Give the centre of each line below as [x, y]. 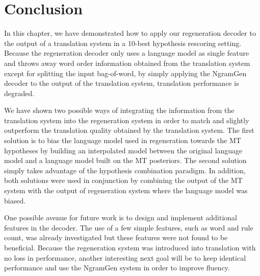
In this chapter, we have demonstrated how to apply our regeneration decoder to [130, 33]
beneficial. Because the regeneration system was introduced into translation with [130, 247]
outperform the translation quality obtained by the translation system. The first [129, 130]
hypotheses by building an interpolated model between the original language [123, 150]
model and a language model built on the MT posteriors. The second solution [125, 160]
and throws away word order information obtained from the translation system [127, 63]
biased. [15, 200]
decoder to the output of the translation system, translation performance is [122, 83]
